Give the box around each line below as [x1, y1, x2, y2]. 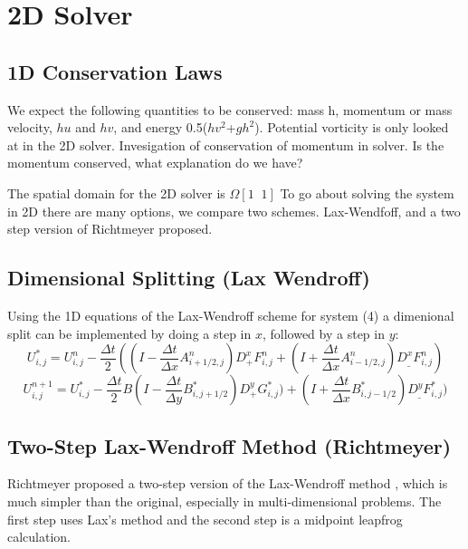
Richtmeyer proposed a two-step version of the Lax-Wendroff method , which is [7, 474, 448, 493]
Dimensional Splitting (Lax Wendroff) [7, 264, 370, 292]
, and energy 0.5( [113, 118, 208, 137]
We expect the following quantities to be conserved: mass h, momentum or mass [7, 100, 453, 119]
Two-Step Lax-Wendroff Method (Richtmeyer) [7, 431, 452, 459]
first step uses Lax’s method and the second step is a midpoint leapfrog [7, 509, 403, 528]
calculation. [7, 527, 72, 546]
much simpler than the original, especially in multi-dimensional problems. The [7, 491, 442, 510]
